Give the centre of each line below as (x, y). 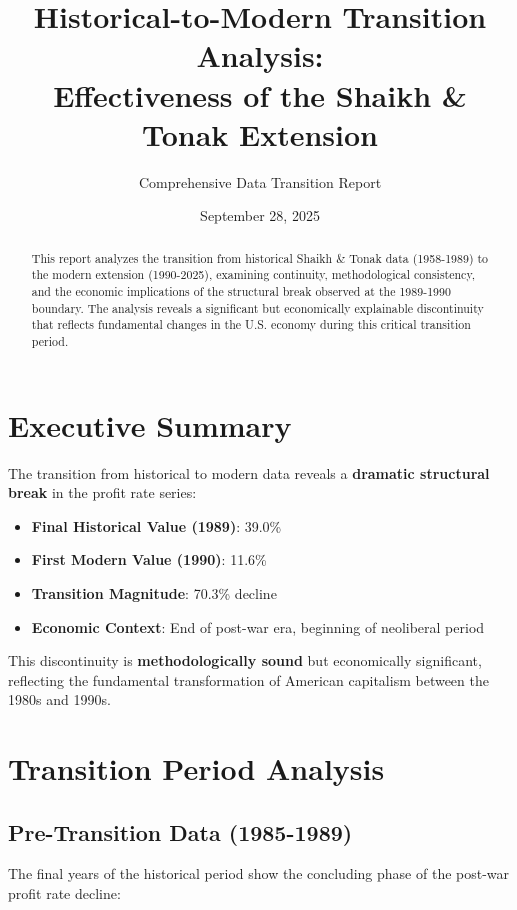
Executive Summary (150, 424)
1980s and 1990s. (59, 699)
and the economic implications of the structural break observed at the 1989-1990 (241, 290)
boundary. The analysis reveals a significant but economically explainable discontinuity (257, 307)
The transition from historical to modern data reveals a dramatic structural (249, 472)
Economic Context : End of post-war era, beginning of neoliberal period (258, 626)
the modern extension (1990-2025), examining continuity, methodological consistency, (253, 274)
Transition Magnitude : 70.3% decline (154, 592)
